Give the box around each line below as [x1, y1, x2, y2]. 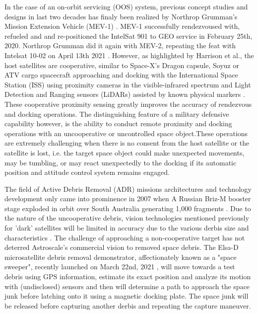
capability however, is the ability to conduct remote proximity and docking [4, 118, 232, 129]
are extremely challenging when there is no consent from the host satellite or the [4, 138, 250, 148]
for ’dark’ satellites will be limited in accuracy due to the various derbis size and [4, 223, 249, 233]
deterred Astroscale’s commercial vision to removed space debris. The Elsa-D [4, 242, 239, 252]
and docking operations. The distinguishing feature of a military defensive [4, 108, 229, 119]
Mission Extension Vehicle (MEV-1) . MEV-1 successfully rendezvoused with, [4, 21, 240, 31]
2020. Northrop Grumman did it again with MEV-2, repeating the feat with [4, 40, 236, 51]
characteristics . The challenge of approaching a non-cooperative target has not [4, 232, 245, 242]
